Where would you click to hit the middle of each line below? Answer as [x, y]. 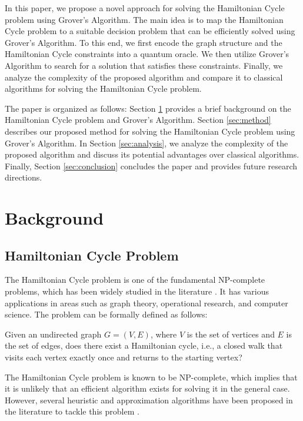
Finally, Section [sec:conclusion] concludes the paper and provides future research [151, 166]
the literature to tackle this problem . [72, 411]
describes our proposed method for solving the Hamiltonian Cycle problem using [150, 131]
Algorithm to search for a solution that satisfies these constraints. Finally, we [144, 65]
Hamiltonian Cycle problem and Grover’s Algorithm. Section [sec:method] [138, 120]
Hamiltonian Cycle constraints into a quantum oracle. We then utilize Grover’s [147, 54]
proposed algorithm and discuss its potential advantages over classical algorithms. [152, 154]
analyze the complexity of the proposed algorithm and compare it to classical [144, 77]
